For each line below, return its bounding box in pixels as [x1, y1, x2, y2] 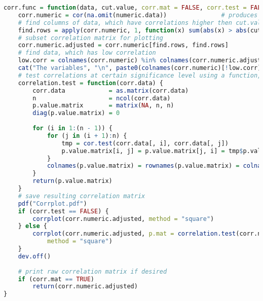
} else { [18, 222, 47, 230]
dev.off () [18, 252, 51, 260]
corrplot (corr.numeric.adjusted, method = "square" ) [32, 215, 214, 222]
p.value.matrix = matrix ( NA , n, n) [32, 102, 174, 109]
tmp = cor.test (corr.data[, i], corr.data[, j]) [61, 139, 229, 147]
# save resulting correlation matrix [18, 192, 145, 200]
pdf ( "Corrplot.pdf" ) [18, 200, 87, 207]
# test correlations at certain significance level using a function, [18, 71, 261, 79]
